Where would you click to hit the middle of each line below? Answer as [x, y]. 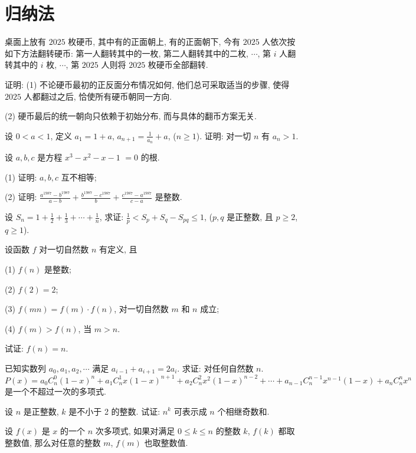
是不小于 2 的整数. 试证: [114, 411]
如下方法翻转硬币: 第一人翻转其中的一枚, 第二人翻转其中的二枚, [127, 53]
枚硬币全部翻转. [178, 65]
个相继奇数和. [243, 411]
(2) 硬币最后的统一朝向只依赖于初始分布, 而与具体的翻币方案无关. [131, 116]
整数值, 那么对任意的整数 [53, 442]
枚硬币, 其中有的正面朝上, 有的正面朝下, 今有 [154, 42]
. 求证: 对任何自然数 [215, 368]
